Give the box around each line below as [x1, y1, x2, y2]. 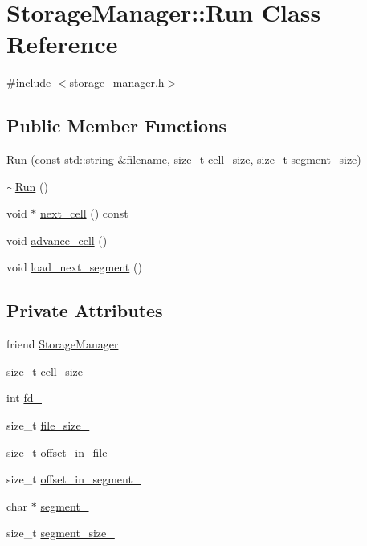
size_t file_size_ [6, 417, 90, 434]
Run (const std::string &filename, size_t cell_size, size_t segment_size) [6, 151, 361, 168]
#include [6, 74, 51, 91]
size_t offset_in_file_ [6, 443, 116, 460]
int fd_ [6, 389, 42, 406]
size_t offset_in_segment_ [6, 471, 141, 487]
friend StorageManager [6, 336, 119, 352]
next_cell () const [40, 205, 128, 222]
